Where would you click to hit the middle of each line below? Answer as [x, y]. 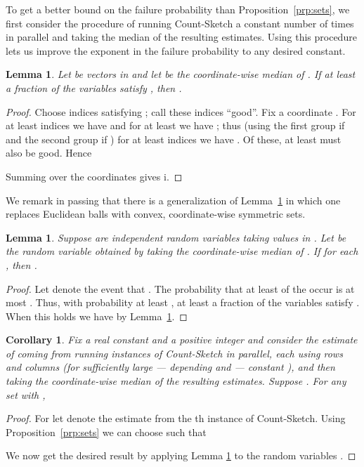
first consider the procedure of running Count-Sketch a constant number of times [180, 23]
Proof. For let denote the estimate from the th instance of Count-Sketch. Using [176, 418]
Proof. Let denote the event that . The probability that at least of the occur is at [180, 288]
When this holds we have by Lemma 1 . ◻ [97, 316]
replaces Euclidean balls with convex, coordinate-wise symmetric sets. [156, 214]
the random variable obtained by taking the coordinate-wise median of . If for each [182, 251]
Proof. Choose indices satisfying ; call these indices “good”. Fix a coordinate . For [181, 111]
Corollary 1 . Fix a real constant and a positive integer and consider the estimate [182, 340]
